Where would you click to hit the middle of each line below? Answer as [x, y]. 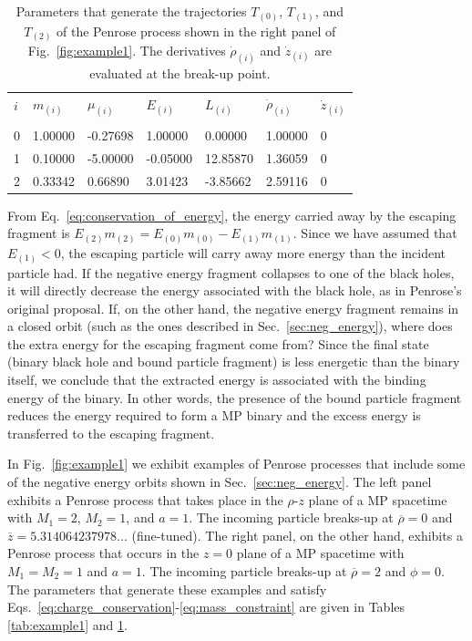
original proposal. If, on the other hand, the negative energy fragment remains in [233, 308]
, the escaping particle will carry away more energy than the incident [253, 252]
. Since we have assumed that [375, 233]
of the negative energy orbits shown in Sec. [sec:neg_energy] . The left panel [220, 482]
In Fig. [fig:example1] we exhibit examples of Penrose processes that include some [236, 464]
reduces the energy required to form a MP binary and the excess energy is [214, 415]
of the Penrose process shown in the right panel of [196, 31]
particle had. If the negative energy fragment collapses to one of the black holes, [231, 272]
